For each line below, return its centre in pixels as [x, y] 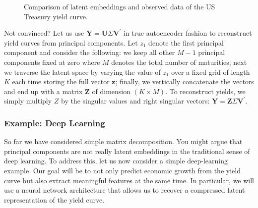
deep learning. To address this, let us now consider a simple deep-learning [116, 161]
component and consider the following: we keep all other [90, 52]
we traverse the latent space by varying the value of [82, 72]
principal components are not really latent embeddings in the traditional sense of [127, 151]
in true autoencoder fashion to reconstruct [188, 33]
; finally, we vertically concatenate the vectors [185, 81]
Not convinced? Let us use [44, 33]
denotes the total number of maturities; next [179, 62]
